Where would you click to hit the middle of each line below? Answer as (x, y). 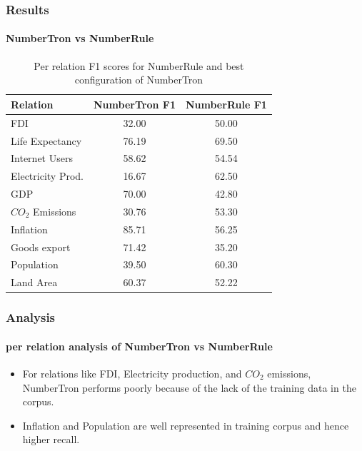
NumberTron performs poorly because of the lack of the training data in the (189, 387)
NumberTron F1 (135, 104)
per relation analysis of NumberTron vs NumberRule (139, 346)
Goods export (41, 247)
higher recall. (51, 439)
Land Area (34, 282)
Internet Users (42, 158)
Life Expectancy (46, 140)
